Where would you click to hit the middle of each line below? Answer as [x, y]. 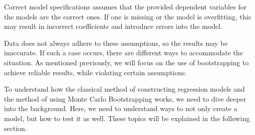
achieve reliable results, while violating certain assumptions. [96, 72]
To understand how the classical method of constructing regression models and [125, 89]
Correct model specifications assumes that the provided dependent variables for [125, 6]
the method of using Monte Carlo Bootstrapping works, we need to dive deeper [125, 98]
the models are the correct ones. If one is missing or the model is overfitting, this [127, 16]
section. [15, 128]
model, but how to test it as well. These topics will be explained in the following [127, 118]
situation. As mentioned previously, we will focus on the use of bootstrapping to [127, 62]
